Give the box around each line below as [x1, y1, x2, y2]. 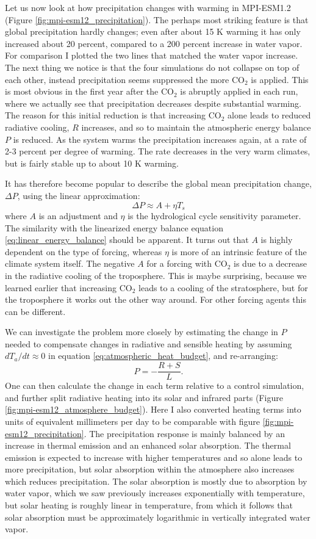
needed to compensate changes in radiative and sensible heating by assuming [5, 337, 292, 350]
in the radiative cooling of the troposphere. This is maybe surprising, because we [5, 269, 307, 281]
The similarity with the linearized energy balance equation [5, 221, 223, 234]
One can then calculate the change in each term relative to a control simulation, [5, 379, 304, 392]
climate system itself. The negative [5, 257, 135, 270]
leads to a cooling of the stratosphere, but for [138, 281, 308, 294]
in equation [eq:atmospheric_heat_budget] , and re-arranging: [48, 349, 278, 362]
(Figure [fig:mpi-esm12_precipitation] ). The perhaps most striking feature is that [5, 13, 309, 26]
